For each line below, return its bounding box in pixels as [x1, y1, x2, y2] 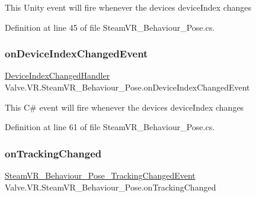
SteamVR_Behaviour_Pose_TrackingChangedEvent [5, 169, 196, 181]
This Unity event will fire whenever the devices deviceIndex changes [5, 1, 251, 13]
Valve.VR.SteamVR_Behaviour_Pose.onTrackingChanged [5, 180, 216, 193]
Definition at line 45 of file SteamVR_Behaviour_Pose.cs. [5, 21, 215, 33]
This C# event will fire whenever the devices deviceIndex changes [5, 101, 244, 113]
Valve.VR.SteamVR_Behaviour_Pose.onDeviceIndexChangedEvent [5, 81, 250, 93]
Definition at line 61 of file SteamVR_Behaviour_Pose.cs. [5, 121, 215, 133]
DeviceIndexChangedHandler [5, 69, 110, 82]
